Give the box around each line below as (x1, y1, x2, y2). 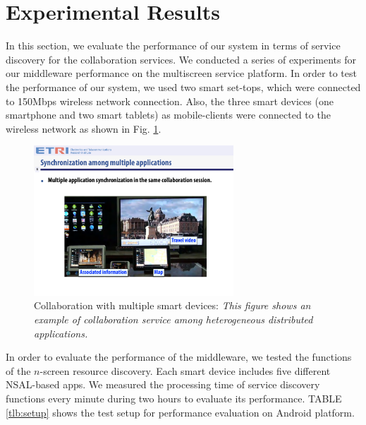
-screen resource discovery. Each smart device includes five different (39, 363, 331, 378)
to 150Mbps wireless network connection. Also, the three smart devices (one (6, 93, 334, 108)
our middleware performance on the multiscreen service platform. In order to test (6, 66, 357, 80)
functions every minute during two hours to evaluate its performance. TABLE (6, 391, 342, 406)
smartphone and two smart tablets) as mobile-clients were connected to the (6, 107, 331, 122)
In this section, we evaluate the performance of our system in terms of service (6, 38, 341, 53)
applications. (34, 325, 88, 340)
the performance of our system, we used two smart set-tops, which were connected (6, 79, 361, 94)
